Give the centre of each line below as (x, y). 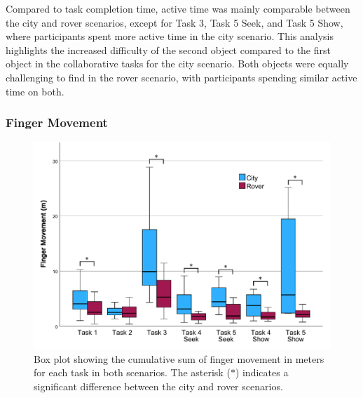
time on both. (35, 91)
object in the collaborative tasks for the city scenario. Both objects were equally (177, 64)
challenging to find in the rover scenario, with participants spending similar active (181, 77)
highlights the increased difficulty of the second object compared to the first (168, 49)
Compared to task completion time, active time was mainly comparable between (178, 8)
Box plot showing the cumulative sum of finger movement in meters (179, 358)
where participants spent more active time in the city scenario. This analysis (170, 36)
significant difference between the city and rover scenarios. (158, 386)
